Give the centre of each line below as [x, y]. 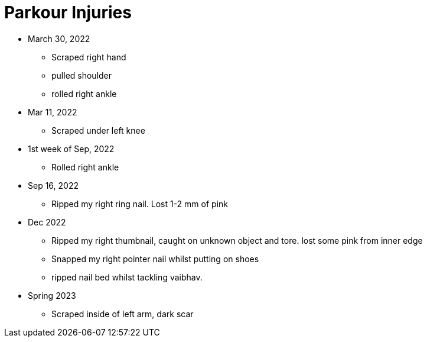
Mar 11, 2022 [53, 112]
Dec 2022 [47, 222]
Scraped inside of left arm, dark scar [123, 314]
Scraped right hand [89, 57]
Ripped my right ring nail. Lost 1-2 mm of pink [140, 204]
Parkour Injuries [68, 12]
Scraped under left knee [98, 130]
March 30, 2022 [59, 38]
